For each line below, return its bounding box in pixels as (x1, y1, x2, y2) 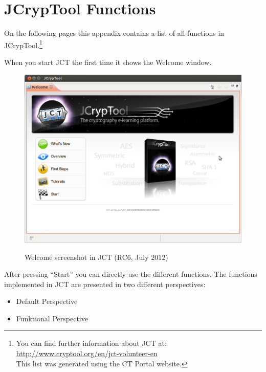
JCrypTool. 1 (4, 38, 42, 50)
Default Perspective (16, 296, 78, 307)
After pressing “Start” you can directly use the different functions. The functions (4, 269, 257, 279)
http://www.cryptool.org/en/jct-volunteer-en (16, 348, 158, 359)
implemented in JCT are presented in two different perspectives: (4, 278, 206, 289)
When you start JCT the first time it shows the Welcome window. (4, 56, 212, 67)
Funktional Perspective (16, 313, 88, 323)
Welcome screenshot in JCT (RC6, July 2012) (25, 251, 168, 262)
